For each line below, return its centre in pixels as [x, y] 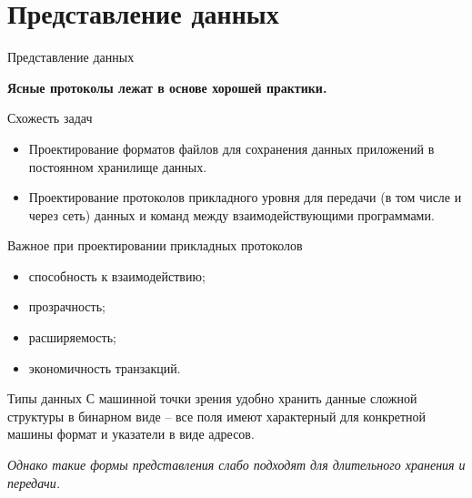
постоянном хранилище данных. [118, 166]
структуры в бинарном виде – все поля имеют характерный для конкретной [217, 416]
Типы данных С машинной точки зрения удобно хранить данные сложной [212, 398]
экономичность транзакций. [105, 367]
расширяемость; [72, 337]
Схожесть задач [50, 118]
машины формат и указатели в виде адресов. [131, 434]
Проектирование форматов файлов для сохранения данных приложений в [231, 148]
